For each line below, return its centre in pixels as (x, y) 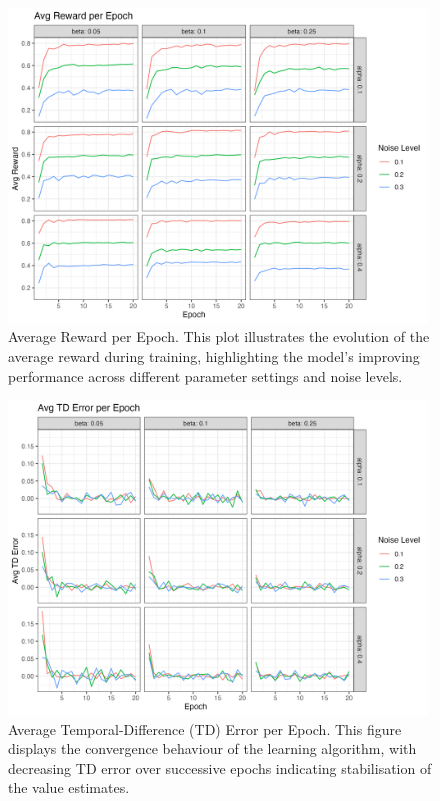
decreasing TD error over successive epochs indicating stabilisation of (220, 767)
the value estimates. (69, 787)
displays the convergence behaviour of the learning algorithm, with (212, 748)
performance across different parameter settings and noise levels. (205, 375)
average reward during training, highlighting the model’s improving (214, 356)
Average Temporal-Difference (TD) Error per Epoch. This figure (205, 728)
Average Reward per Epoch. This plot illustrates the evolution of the (219, 336)
